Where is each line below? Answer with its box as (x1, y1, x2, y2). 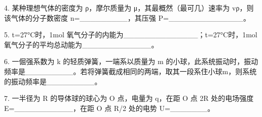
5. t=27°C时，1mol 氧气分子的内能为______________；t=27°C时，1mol (4, 29, 257, 40)
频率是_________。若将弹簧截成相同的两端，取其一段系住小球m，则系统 (4, 66, 257, 76)
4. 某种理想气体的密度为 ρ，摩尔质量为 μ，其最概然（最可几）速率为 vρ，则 (4, 3, 254, 13)
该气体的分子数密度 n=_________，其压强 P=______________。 (4, 12, 250, 23)
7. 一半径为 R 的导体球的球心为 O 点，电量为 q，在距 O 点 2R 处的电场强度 (4, 93, 254, 103)
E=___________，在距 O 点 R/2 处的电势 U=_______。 (4, 102, 215, 113)
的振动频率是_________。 (4, 76, 102, 86)
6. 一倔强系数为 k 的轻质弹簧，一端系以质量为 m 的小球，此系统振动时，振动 (4, 56, 258, 67)
